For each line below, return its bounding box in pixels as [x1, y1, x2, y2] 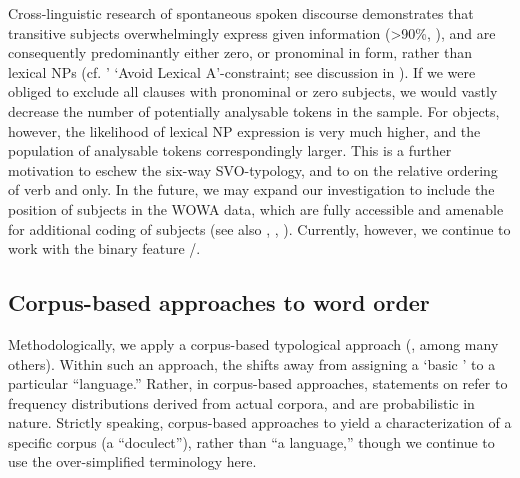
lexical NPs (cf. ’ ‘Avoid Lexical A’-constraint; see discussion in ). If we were [8, 61, 476, 82]
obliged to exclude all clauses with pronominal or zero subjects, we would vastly [8, 81, 498, 102]
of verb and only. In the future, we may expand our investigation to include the [8, 179, 495, 200]
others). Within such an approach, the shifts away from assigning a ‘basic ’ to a [8, 353, 496, 374]
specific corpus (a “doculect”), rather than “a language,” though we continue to [8, 431, 495, 452]
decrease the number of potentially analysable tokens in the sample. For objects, [8, 100, 500, 121]
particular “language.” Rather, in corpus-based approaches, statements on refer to [8, 373, 508, 394]
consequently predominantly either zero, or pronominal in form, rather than [8, 42, 473, 63]
